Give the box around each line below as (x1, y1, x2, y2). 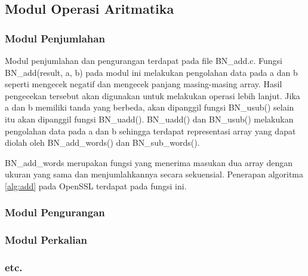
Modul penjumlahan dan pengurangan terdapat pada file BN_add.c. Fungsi (5, 54, 282, 66)
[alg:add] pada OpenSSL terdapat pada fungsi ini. (5, 179, 187, 192)
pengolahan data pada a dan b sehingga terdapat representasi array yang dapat (5, 124, 296, 137)
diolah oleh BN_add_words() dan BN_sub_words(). (5, 136, 200, 149)
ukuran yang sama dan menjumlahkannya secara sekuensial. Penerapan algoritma (5, 168, 304, 180)
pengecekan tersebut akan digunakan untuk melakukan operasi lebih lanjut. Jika (5, 89, 300, 102)
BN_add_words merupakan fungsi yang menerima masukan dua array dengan (5, 156, 293, 168)
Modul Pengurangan (5, 205, 105, 220)
